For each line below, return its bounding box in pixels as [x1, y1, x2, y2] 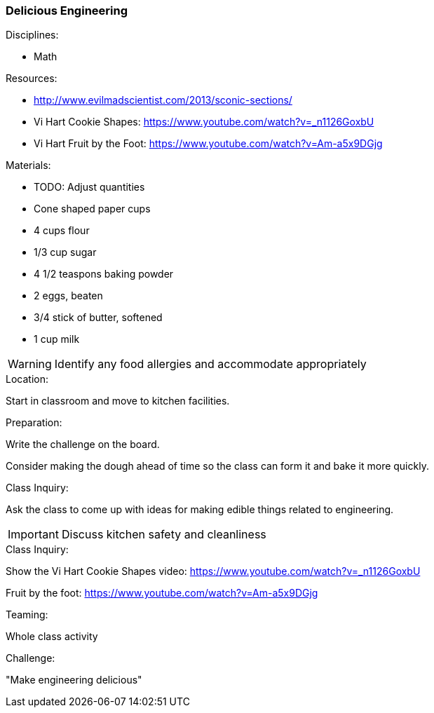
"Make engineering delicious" [6, 674, 142, 686]
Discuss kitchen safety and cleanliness [61, 527, 266, 542]
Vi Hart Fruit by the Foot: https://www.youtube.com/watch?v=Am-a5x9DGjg [34, 137, 383, 150]
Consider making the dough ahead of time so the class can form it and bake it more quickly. [6, 460, 429, 473]
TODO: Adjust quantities [34, 181, 145, 193]
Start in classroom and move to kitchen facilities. [6, 395, 230, 407]
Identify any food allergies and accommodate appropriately [54, 357, 367, 372]
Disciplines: [6, 29, 59, 41]
